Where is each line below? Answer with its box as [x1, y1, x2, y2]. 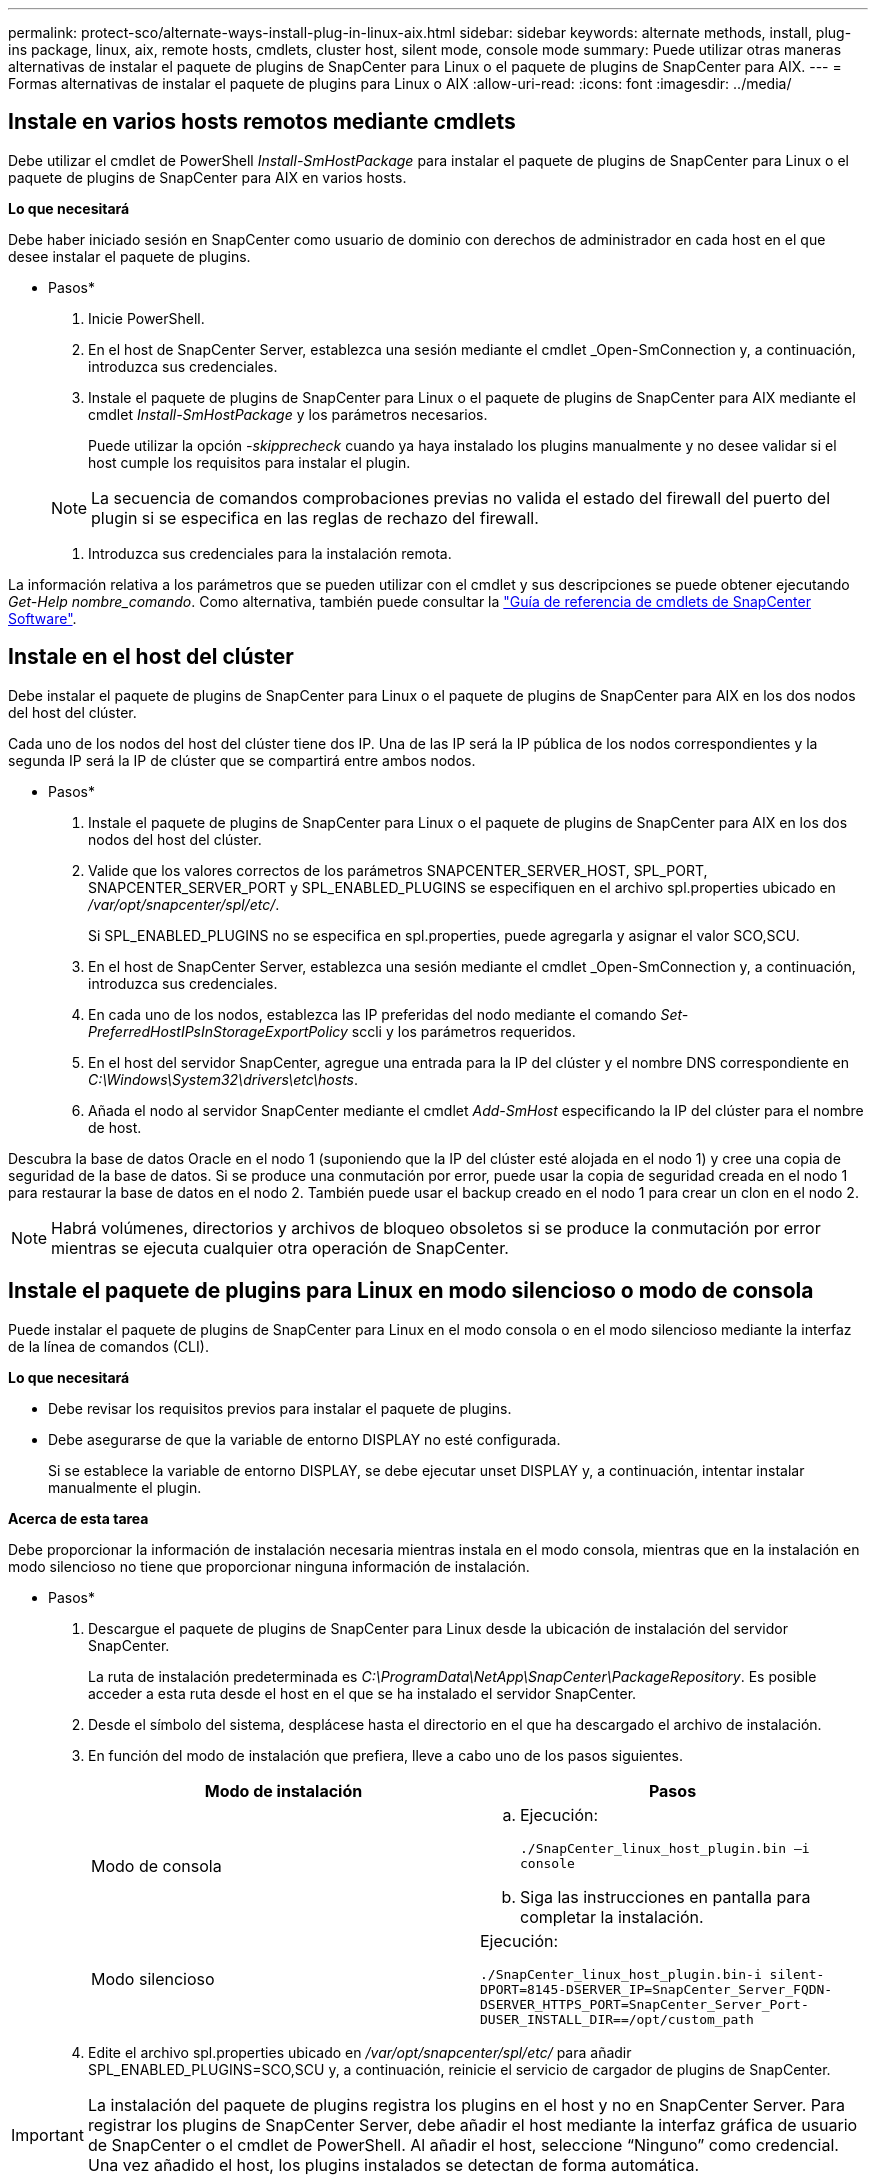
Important [11, 2124, 84, 2145]
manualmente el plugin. [48, 1478, 202, 1496]
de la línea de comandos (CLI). [8, 1337, 209, 1355]
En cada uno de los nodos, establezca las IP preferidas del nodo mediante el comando [88, 1005, 657, 1023]
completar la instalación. [520, 1906, 704, 1927]
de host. [88, 1118, 142, 1136]
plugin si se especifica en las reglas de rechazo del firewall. [91, 507, 539, 528]
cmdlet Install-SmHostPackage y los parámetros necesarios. [88, 405, 488, 423]
